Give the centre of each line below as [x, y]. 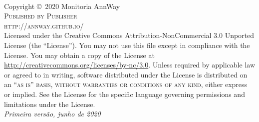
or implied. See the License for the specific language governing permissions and [125, 94]
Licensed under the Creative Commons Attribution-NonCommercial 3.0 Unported [129, 35]
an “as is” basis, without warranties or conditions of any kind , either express [126, 84]
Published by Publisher [41, 16]
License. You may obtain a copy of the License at [79, 55]
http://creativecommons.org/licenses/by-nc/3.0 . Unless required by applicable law [129, 65]
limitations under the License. [50, 104]
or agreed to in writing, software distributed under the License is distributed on [126, 74]
